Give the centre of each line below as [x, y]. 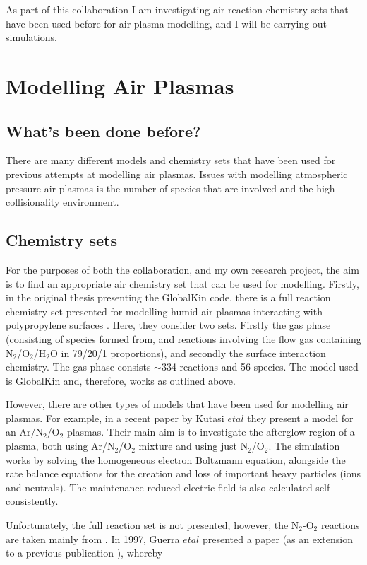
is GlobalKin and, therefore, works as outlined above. [121, 380]
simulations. [31, 37]
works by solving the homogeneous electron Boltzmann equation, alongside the [176, 459]
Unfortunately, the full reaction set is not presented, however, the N [152, 525]
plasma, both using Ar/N [60, 446]
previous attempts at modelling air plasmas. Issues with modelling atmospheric [177, 174]
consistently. [32, 501]
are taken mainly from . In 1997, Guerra [93, 538]
